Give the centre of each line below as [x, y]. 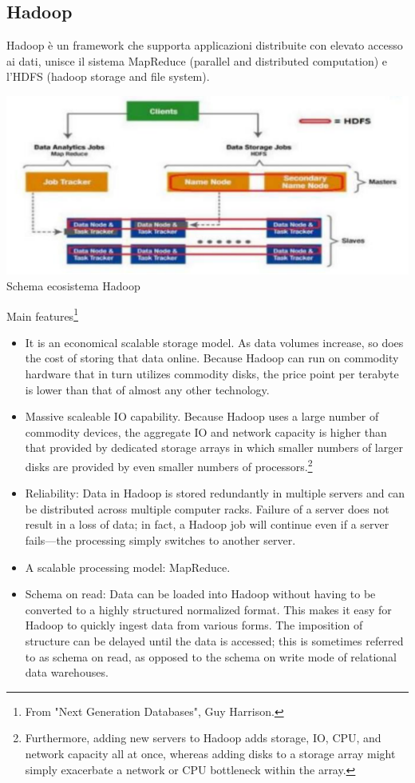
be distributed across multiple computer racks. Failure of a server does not [207, 508]
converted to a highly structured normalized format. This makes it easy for [208, 609]
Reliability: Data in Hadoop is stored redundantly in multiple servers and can [215, 493]
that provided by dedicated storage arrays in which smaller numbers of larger [214, 447]
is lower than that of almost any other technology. [147, 389]
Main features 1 [42, 314]
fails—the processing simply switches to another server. [160, 540]
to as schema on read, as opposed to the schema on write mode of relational [211, 656]
